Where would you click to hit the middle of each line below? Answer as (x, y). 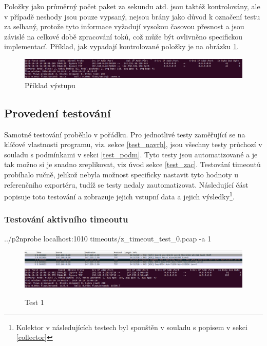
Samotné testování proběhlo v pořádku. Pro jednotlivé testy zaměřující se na (125, 134)
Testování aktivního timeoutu (66, 219)
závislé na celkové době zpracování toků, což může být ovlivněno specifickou (123, 36)
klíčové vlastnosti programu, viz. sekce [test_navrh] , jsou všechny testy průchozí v (133, 144)
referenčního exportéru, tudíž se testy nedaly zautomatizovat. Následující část (126, 184)
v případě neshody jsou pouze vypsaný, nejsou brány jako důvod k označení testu (132, 16)
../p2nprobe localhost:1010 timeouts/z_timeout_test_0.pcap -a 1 (108, 238)
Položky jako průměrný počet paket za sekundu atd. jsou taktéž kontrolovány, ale (132, 6)
